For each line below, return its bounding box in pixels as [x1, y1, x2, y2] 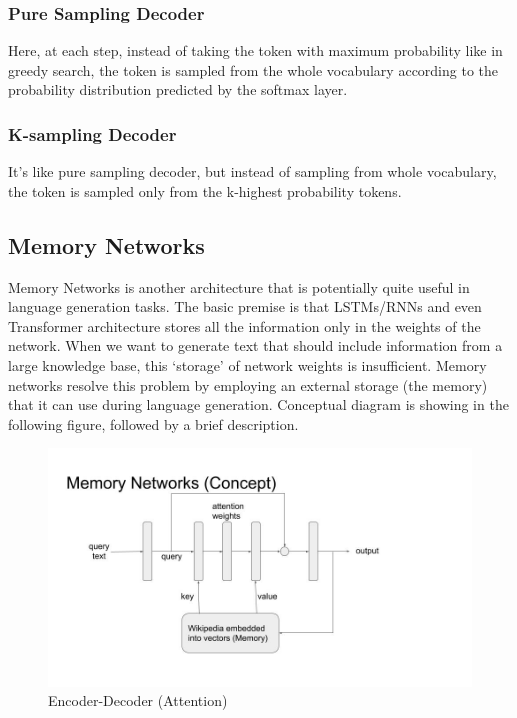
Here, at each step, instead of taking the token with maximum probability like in [8, 40, 503, 61]
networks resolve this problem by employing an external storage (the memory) [8, 374, 488, 395]
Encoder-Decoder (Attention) [48, 690, 228, 711]
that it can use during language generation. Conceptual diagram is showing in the [8, 394, 509, 415]
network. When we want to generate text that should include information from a [8, 335, 503, 356]
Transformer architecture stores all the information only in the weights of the [8, 315, 481, 336]
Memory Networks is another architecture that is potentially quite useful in [8, 276, 470, 297]
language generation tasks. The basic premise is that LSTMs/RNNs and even [8, 296, 482, 317]
